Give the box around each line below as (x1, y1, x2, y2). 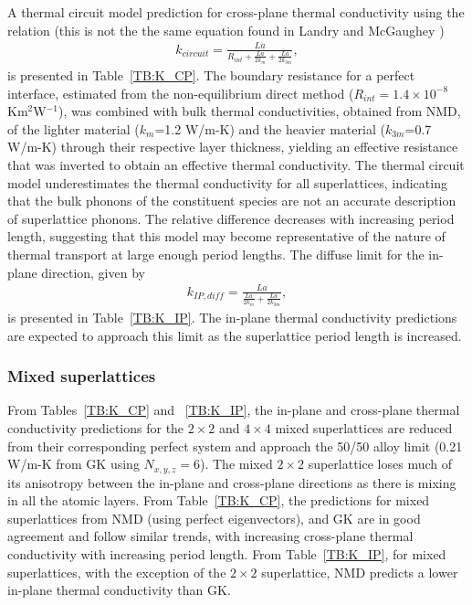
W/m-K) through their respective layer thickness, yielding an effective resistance (7, 137, 458, 156)
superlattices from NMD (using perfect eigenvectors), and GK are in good (7, 508, 421, 527)
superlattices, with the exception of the (7, 562, 226, 581)
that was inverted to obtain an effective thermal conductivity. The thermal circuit (7, 154, 465, 174)
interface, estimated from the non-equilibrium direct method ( (7, 83, 354, 102)
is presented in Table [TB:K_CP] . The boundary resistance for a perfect (7, 66, 415, 84)
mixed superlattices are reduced (275, 418, 453, 437)
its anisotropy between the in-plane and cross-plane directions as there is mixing (7, 472, 456, 492)
